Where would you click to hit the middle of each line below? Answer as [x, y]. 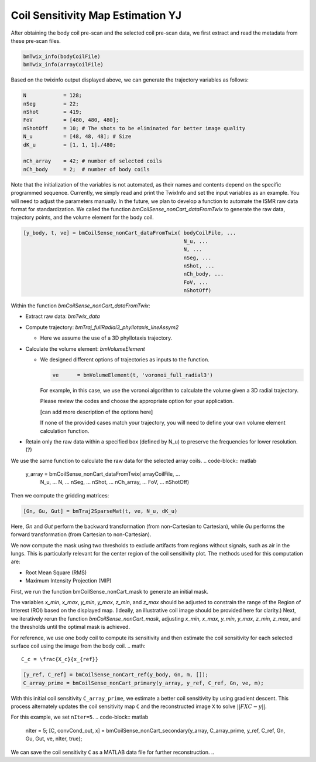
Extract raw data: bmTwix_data [63, 316]
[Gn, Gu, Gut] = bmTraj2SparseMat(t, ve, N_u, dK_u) [100, 511]
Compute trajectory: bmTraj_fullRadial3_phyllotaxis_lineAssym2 [102, 327]
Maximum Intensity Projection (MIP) [68, 581]
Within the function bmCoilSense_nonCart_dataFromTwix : [80, 306]
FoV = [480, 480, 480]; [71, 120]
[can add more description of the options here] [97, 412]
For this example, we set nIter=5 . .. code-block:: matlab [80, 717]
